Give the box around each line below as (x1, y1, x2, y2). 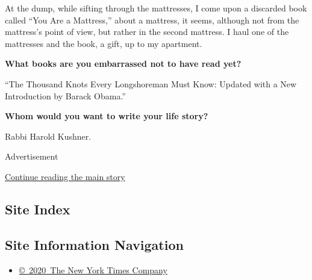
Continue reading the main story (5, 170, 125, 182)
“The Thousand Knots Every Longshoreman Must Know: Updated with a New (5, 77, 297, 90)
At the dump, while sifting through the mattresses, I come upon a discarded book (5, 2, 307, 14)
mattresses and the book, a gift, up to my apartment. (5, 37, 202, 49)
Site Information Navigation (5, 235, 184, 254)
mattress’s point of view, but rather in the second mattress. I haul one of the (5, 25, 289, 38)
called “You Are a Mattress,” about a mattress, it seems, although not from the (5, 13, 299, 26)
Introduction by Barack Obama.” (5, 89, 126, 102)
